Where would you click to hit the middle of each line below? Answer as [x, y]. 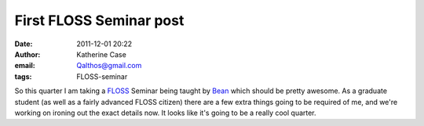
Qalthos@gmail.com [109, 66]
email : [25, 66]
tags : [23, 76]
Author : [27, 54]
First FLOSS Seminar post [99, 20]
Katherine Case [102, 54]
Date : [24, 44]
